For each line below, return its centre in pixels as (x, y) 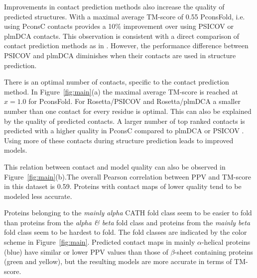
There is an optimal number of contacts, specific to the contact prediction (117, 82)
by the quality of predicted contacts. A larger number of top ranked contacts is (125, 121)
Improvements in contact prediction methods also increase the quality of (114, 6)
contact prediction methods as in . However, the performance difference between (126, 46)
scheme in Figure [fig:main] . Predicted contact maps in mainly (100, 242)
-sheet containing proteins (214, 251)
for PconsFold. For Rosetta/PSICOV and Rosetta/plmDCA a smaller (134, 101)
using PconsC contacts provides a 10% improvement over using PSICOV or (119, 26)
